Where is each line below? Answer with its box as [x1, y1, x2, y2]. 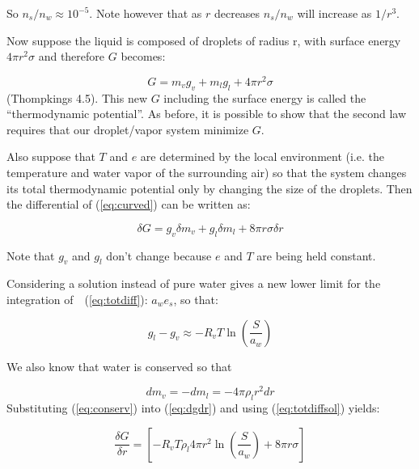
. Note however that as [89, 5, 202, 21]
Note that [6, 247, 55, 264]
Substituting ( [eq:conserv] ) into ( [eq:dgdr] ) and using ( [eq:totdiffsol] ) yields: [6, 399, 380, 416]
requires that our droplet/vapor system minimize [6, 120, 249, 137]
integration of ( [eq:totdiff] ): [6, 291, 148, 307]
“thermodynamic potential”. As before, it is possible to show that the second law [6, 105, 407, 122]
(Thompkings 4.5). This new [6, 89, 147, 106]
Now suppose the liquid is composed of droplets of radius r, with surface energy [6, 32, 401, 49]
